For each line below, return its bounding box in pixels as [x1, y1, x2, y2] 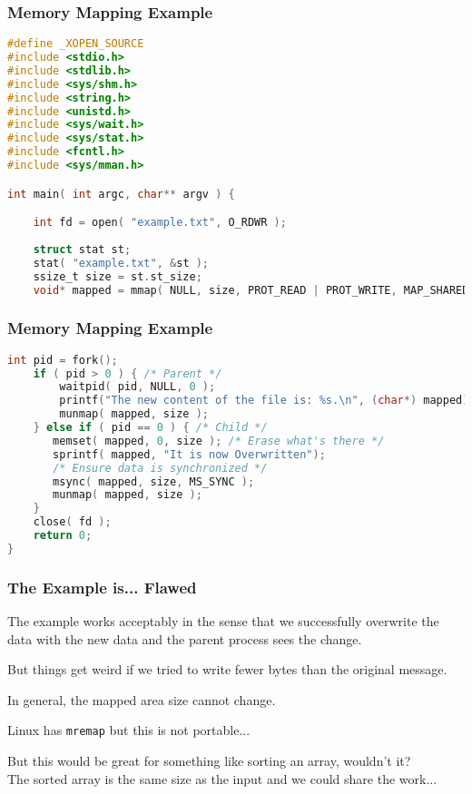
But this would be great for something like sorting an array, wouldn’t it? [7, 751, 411, 769]
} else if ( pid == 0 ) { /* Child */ [33, 421, 268, 434]
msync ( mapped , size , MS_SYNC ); [53, 475, 255, 488]
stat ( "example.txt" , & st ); [33, 256, 210, 270]
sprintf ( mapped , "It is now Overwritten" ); [53, 447, 326, 461]
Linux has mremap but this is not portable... [7, 720, 251, 740]
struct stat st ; [33, 242, 132, 256]
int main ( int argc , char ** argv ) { [7, 187, 235, 201]
